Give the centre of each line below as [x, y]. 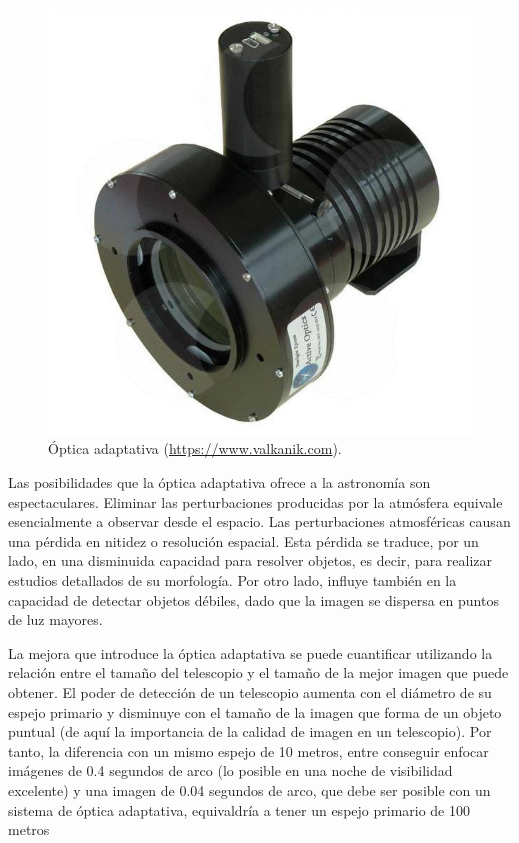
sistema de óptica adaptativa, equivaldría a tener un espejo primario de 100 [239, 809]
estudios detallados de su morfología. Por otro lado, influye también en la [232, 579]
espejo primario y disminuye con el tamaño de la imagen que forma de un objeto [255, 711]
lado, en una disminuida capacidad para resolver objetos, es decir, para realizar [250, 560]
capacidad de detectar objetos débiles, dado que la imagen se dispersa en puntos [253, 599]
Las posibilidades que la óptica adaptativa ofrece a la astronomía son [219, 482]
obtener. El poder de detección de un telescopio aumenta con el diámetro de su [250, 691]
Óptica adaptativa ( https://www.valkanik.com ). [195, 448]
